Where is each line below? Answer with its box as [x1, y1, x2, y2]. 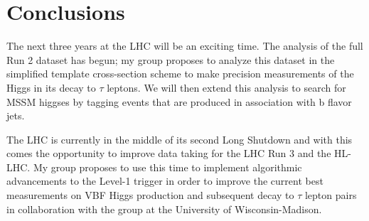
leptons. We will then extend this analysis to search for [107, 80, 346, 95]
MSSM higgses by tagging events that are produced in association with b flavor [6, 94, 352, 109]
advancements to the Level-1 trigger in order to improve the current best [6, 173, 323, 188]
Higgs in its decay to [6, 80, 96, 95]
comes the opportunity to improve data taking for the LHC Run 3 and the [6, 146, 331, 161]
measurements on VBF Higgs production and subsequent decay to [6, 188, 294, 203]
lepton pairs [304, 188, 357, 203]
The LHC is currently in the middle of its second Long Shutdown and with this [6, 131, 353, 146]
